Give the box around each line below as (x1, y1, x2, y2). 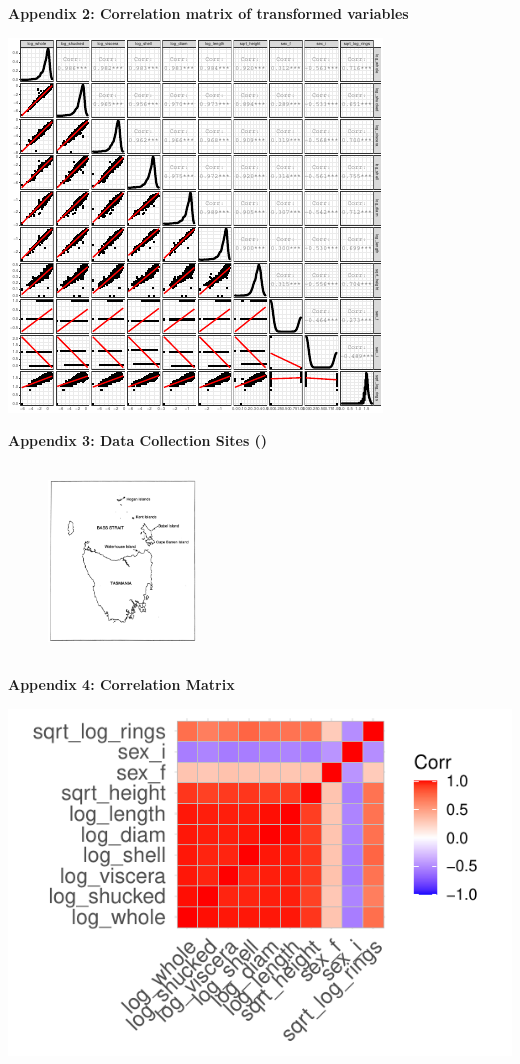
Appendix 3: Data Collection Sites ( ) (8, 430, 268, 451)
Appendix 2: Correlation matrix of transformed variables (8, 3, 409, 23)
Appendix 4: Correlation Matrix (8, 674, 235, 695)
